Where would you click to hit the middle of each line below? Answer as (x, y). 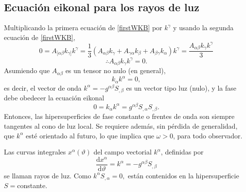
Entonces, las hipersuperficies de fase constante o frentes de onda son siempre (119, 116)
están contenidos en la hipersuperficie (184, 175)
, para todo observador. (208, 135)
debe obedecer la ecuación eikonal (54, 98)
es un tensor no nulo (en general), (115, 70)
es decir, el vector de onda (43, 87)
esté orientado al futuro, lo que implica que (90, 135)
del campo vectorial (123, 152)
